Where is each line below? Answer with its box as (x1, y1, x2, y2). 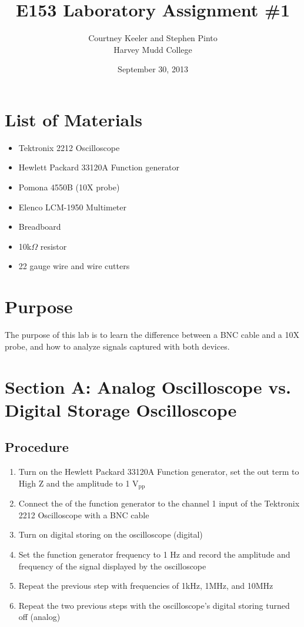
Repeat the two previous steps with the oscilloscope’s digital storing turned (18, 599, 290, 611)
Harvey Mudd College (113, 43, 192, 55)
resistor (40, 240, 67, 252)
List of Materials (5, 107, 142, 131)
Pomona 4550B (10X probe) (18, 181, 120, 193)
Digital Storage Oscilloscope (5, 397, 237, 421)
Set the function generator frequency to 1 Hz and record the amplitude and (18, 548, 290, 560)
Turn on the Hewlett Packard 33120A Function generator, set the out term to (18, 465, 299, 478)
